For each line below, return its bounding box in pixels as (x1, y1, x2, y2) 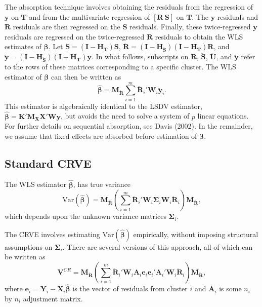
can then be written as (51, 71, 121, 82)
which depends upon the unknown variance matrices (5, 211, 166, 221)
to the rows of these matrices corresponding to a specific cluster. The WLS (5, 61, 236, 72)
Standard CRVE (5, 155, 92, 171)
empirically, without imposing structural (133, 228, 258, 239)
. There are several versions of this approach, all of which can (62, 241, 253, 252)
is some (219, 283, 242, 294)
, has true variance (73, 179, 131, 189)
